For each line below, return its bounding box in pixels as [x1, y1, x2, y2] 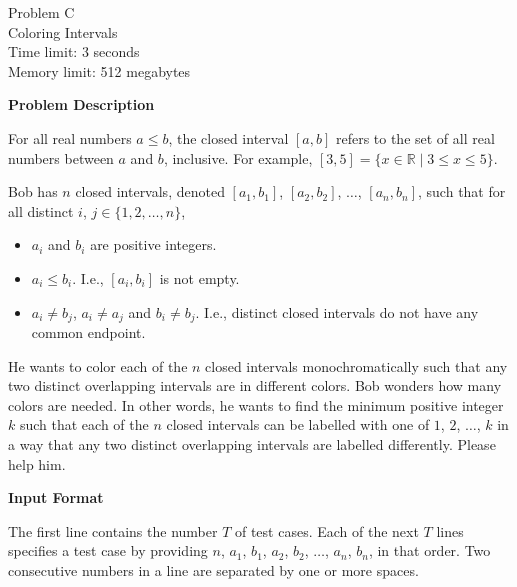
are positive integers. [90, 234, 217, 255]
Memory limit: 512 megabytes [8, 60, 191, 81]
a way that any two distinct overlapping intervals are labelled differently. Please [8, 433, 496, 454]
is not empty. [159, 267, 240, 288]
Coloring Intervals [8, 21, 118, 42]
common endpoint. [31, 321, 146, 342]
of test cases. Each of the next [234, 520, 419, 541]
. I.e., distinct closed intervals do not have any [195, 301, 479, 322]
